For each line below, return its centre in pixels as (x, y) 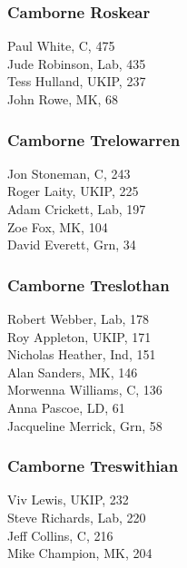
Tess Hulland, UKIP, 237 (77, 81)
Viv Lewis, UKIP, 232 (68, 499)
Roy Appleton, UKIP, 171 (79, 336)
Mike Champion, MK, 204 (80, 553)
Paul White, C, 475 (61, 46)
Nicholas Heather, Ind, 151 (82, 354)
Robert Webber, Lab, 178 (79, 318)
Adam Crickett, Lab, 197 (77, 209)
